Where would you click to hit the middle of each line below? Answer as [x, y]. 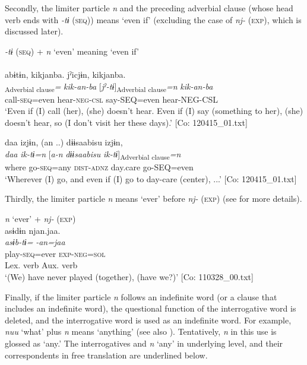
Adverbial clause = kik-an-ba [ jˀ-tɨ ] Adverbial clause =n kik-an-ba [109, 87]
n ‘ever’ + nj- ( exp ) [40, 218]
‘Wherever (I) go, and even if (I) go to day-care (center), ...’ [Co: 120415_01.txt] [151, 178]
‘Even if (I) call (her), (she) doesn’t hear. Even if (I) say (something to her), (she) [154, 111]
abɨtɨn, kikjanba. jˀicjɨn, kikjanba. [65, 74]
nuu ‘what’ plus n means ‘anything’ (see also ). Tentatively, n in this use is [141, 331]
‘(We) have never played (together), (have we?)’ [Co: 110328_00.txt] [129, 276]
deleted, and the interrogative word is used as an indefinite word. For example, [148, 320]
